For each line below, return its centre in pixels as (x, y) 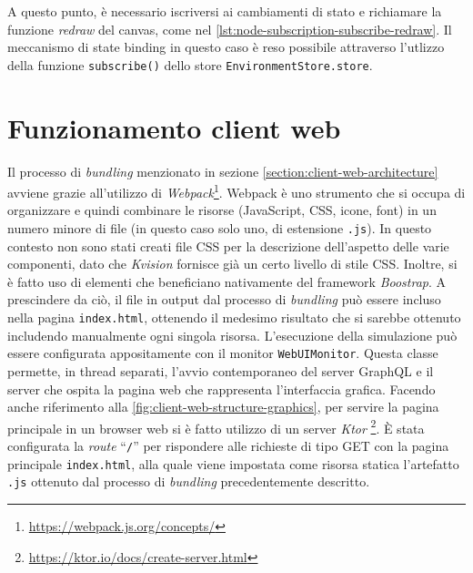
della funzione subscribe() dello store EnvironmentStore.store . (190, 64)
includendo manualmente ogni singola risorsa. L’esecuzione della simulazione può (232, 335)
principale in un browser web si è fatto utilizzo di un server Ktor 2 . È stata (216, 426)
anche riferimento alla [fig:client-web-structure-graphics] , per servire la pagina (223, 407)
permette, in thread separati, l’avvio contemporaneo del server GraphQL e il (221, 370)
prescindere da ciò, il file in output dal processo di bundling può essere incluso (224, 299)
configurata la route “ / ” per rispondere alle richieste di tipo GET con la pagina (228, 445)
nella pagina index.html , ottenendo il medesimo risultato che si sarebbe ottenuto (234, 317)
